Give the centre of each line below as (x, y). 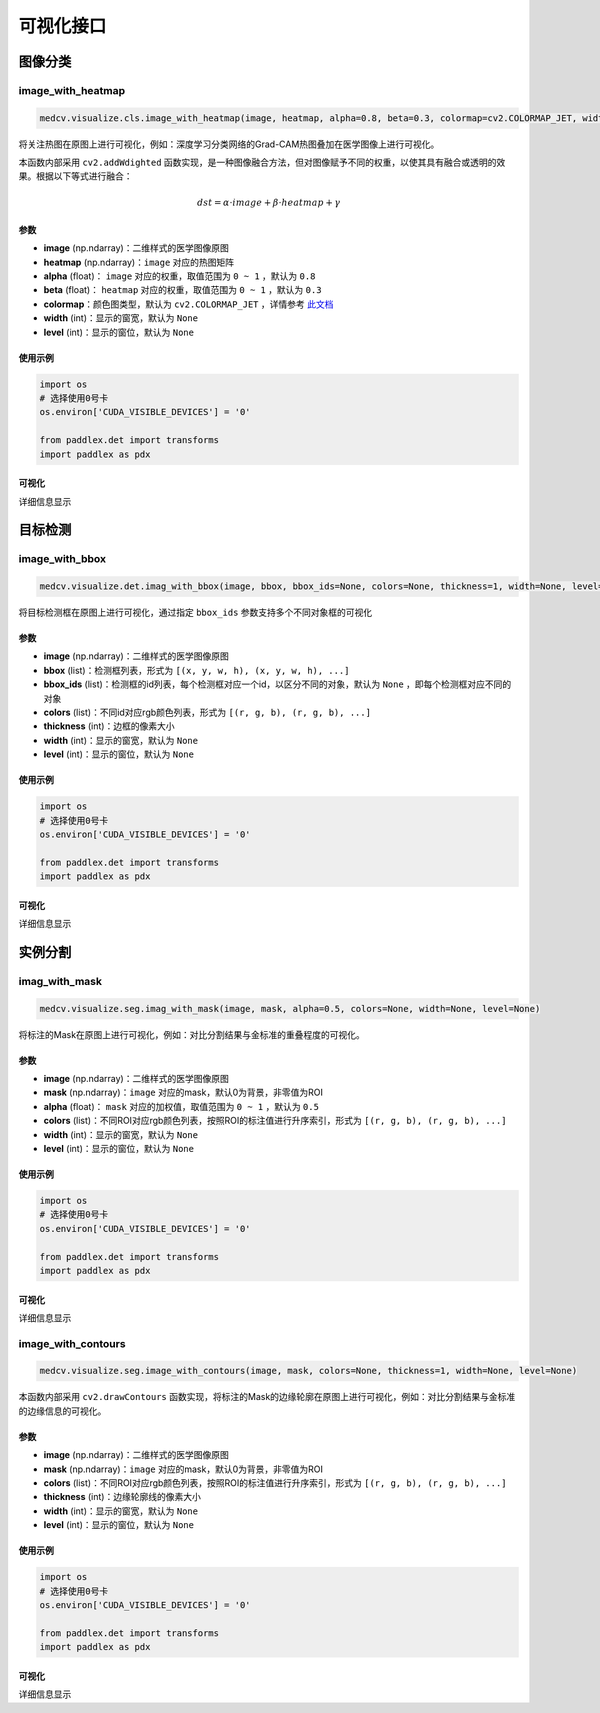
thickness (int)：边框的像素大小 (109, 726)
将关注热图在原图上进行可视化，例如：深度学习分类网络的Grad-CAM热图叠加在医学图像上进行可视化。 (229, 144)
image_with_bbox (62, 559)
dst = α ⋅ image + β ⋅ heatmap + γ (268, 202)
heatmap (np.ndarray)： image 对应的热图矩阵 (139, 262)
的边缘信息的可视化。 (62, 1411)
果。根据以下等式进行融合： (75, 176)
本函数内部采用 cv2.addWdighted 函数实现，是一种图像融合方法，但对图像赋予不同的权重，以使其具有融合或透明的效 (262, 162)
